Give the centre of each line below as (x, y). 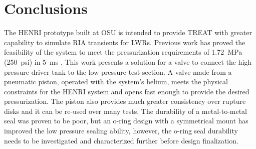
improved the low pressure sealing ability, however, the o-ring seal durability (121, 131)
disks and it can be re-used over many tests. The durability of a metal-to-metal (126, 111)
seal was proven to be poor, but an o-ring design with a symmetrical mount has (126, 121)
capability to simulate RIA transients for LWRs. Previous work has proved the (125, 42)
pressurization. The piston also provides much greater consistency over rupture (125, 101)
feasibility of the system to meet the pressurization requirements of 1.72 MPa (123, 52)
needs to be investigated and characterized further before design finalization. (121, 140)
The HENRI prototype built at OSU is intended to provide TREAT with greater (128, 32)
